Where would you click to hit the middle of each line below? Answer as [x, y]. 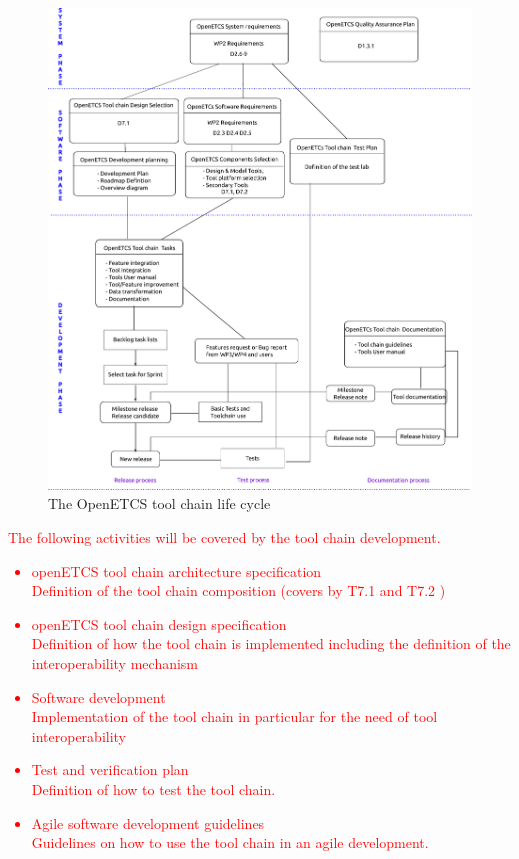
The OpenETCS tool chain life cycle [159, 503]
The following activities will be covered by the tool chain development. [224, 537]
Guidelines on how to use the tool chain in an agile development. [230, 842]
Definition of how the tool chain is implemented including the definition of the [271, 643]
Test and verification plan [110, 769]
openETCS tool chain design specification [159, 623]
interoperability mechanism [115, 663]
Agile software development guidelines [148, 822]
